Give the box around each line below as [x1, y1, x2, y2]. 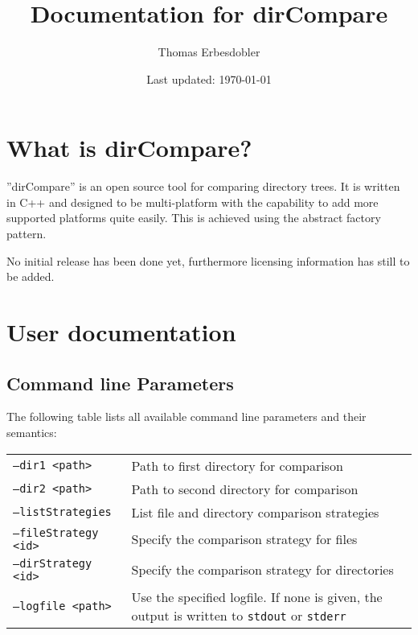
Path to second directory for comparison [131, 479, 359, 498]
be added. [6, 268, 55, 285]
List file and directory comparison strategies [131, 502, 379, 522]
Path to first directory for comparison [131, 456, 343, 475]
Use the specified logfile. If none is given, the [131, 587, 383, 606]
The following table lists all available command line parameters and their [6, 408, 367, 425]
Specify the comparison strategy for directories [131, 560, 394, 579]
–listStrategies [13, 505, 112, 519]
